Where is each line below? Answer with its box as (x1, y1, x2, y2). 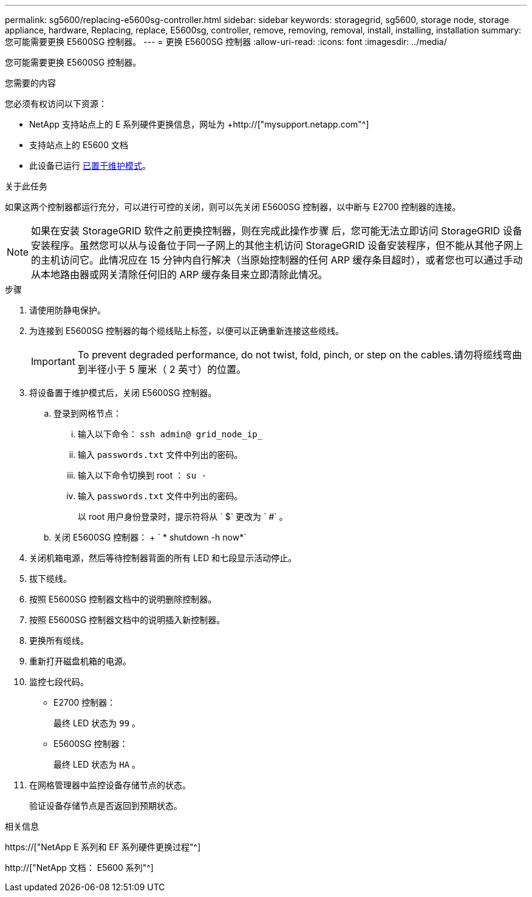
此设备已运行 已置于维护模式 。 (29, 160, 151, 171)
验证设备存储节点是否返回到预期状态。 (29, 800, 182, 811)
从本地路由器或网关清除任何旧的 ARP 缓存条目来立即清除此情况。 (31, 268, 328, 281)
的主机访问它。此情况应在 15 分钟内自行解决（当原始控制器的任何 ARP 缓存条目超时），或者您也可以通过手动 (31, 254, 523, 266)
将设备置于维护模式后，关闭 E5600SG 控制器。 (29, 387, 217, 398)
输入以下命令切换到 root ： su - (78, 470, 206, 480)
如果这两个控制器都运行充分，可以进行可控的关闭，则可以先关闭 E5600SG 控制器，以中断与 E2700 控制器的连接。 (5, 202, 461, 212)
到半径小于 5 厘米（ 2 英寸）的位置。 (77, 363, 247, 375)
